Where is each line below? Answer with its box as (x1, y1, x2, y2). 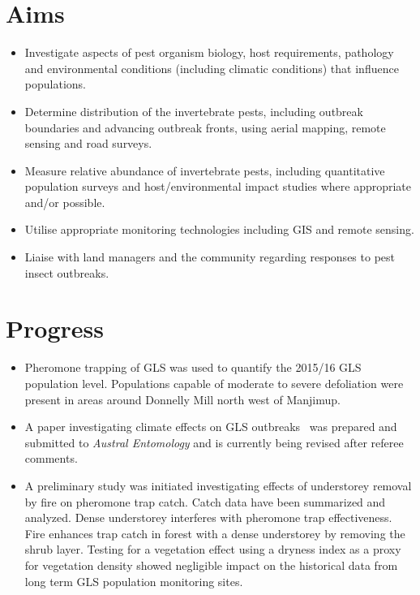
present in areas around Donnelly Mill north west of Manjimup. (24, 390, 341, 407)
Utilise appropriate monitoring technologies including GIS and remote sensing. (24, 221, 414, 238)
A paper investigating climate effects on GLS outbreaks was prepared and (24, 418, 397, 435)
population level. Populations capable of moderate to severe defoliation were (24, 374, 404, 391)
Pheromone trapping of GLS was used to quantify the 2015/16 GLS (24, 359, 362, 376)
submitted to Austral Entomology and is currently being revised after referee (24, 433, 404, 451)
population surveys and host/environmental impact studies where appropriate (24, 178, 412, 195)
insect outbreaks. (24, 264, 109, 281)
